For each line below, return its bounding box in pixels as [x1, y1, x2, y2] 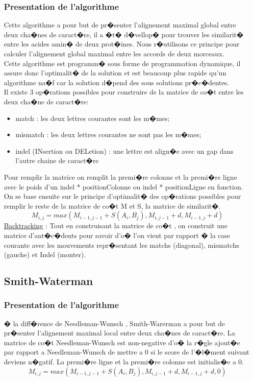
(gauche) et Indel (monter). [4, 249, 86, 260]
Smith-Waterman [4, 273, 93, 288]
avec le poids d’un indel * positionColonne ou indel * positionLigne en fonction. [4, 181, 243, 191]
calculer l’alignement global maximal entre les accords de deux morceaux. [4, 48, 225, 58]
